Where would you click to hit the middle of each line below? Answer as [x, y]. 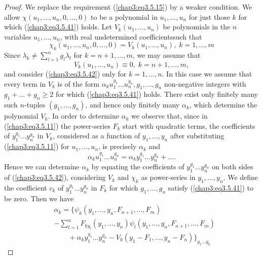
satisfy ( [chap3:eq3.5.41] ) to [211, 187]
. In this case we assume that [207, 73]
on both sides [233, 166]
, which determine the [223, 105]
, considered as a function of [97, 136]
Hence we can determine [42, 166]
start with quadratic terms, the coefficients [189, 125]
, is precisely [118, 146]
